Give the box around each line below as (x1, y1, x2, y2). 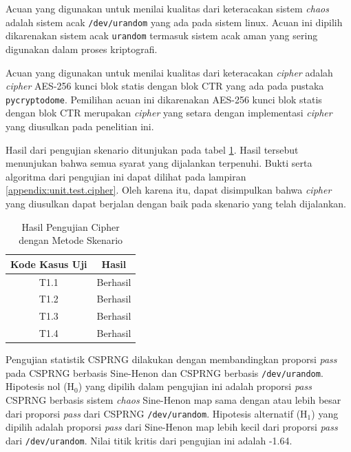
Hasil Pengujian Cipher (21, 219, 120, 234)
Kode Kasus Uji (10, 256, 87, 271)
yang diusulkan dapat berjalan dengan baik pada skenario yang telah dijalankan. (6, 196, 347, 210)
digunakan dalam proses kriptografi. (6, 41, 158, 56)
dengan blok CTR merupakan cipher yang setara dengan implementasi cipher (6, 105, 332, 120)
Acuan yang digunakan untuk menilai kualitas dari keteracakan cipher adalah (6, 65, 333, 79)
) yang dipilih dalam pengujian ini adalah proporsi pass (78, 379, 312, 393)
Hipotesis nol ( (6, 379, 67, 393)
